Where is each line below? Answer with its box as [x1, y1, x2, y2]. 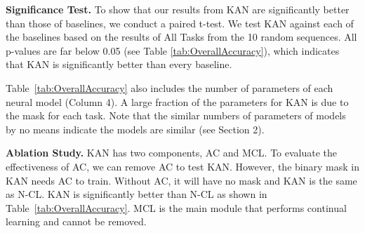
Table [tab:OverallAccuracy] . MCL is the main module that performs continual [6, 200, 347, 215]
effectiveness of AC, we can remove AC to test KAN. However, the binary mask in [6, 159, 359, 173]
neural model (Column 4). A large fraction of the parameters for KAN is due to [6, 94, 349, 109]
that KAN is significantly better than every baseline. [6, 57, 232, 72]
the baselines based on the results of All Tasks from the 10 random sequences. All [6, 29, 357, 44]
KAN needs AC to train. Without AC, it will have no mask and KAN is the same [6, 173, 357, 187]
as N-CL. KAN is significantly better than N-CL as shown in [6, 187, 267, 201]
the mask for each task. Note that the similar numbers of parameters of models [6, 108, 346, 123]
